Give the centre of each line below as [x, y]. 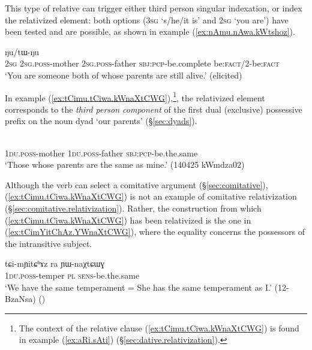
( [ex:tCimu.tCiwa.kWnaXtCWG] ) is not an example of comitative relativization [151, 196]
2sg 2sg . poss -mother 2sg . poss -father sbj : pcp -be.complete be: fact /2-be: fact [142, 63]
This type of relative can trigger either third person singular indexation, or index [154, 8]
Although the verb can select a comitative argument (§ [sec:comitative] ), [136, 184]
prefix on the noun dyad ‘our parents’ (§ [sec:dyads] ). [101, 121]
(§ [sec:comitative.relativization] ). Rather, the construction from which [133, 208]
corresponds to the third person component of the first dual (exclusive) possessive [154, 109]
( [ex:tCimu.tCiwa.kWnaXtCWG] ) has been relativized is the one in [128, 220]
